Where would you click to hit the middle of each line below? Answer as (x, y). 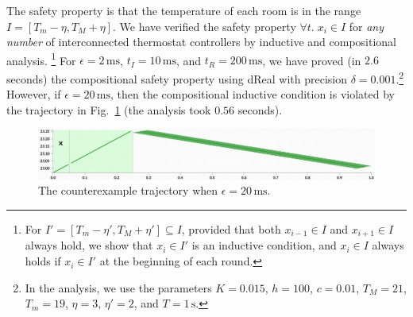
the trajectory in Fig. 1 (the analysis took (109, 109)
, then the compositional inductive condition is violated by (253, 94)
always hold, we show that (89, 245)
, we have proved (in (312, 60)
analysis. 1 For (41, 59)
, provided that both (231, 229)
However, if (34, 94)
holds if (43, 261)
